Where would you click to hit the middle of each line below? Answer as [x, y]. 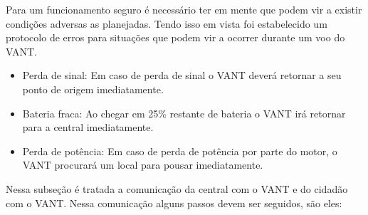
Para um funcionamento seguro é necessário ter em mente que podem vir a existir [184, 9]
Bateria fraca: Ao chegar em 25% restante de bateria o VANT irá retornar [184, 113]
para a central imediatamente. [88, 127]
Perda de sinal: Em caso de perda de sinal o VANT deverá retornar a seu [182, 75]
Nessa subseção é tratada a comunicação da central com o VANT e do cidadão [177, 188]
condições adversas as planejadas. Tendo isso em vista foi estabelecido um [167, 23]
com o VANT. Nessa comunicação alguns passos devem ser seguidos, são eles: [174, 203]
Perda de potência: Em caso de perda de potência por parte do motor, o [180, 151]
